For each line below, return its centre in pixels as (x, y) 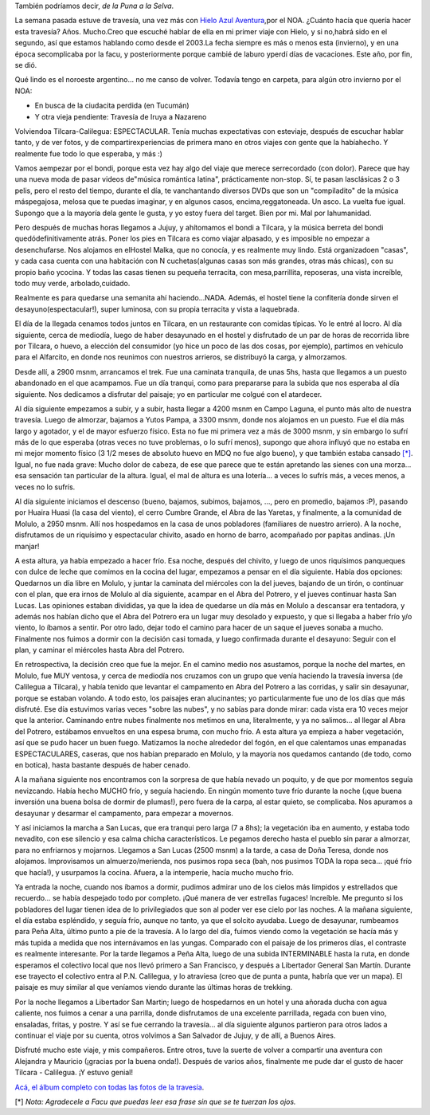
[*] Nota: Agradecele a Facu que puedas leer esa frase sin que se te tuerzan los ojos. (155, 1101)
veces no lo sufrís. (45, 487)
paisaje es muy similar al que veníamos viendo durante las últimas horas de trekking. (154, 987)
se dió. (26, 65)
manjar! (27, 546)
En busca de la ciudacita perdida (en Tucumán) (112, 106)
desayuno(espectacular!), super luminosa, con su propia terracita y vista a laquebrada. (157, 309)
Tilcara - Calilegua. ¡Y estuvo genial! (74, 1073)
